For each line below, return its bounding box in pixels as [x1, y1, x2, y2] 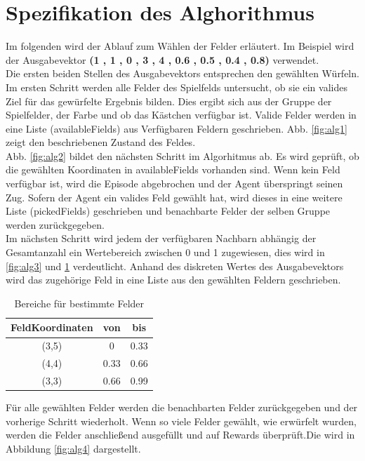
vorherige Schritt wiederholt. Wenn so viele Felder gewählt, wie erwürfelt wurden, [6, 413, 357, 428]
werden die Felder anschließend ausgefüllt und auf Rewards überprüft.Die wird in [6, 427, 355, 442]
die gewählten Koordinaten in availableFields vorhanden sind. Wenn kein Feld [6, 162, 340, 177]
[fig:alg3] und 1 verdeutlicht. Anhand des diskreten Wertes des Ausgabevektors [6, 258, 344, 273]
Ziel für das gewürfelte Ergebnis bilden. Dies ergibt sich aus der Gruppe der [6, 93, 332, 108]
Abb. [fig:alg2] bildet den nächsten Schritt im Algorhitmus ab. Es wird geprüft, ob [6, 148, 359, 163]
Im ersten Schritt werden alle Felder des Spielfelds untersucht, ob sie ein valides [6, 79, 347, 94]
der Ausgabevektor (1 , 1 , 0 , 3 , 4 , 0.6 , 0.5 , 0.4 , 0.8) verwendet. [6, 52, 319, 67]
